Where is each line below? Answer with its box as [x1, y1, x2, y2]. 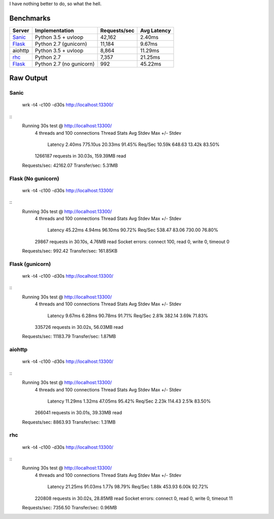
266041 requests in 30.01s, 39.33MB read [35, 410, 122, 416]
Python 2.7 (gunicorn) [35, 40, 87, 47]
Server [12, 27, 29, 34]
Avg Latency [140, 27, 171, 34]
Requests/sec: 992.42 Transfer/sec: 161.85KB [22, 248, 118, 254]
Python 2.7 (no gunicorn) [35, 60, 95, 67]
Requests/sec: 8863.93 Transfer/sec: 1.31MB [22, 419, 116, 425]
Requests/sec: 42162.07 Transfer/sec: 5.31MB [22, 162, 118, 168]
